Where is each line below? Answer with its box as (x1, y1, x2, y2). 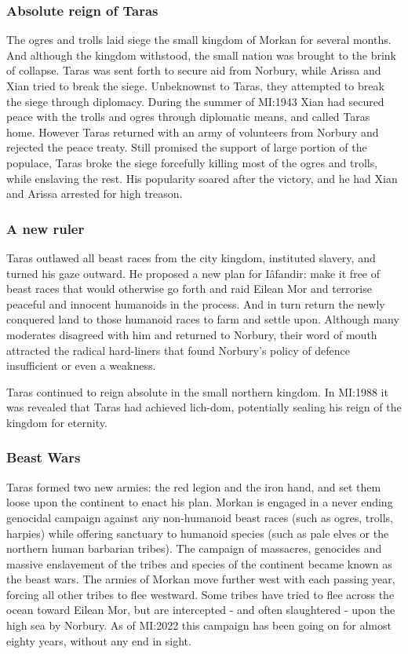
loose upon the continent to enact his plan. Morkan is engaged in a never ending (6, 494, 393, 510)
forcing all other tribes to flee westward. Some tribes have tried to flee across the (6, 586, 395, 602)
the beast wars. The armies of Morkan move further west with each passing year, (6, 571, 395, 587)
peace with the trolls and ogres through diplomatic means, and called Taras (6, 108, 370, 125)
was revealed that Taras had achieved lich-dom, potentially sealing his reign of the (6, 399, 402, 415)
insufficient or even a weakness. (6, 357, 156, 374)
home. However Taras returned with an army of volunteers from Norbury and (6, 123, 379, 140)
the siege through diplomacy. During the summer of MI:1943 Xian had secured (6, 93, 384, 109)
